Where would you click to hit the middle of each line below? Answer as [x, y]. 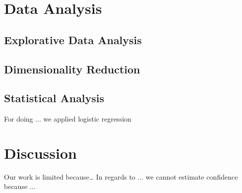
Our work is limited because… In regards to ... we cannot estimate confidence [121, 176]
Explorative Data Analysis [73, 39]
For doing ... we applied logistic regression [68, 119]
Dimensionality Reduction [72, 69]
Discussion [40, 153]
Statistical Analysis [54, 98]
